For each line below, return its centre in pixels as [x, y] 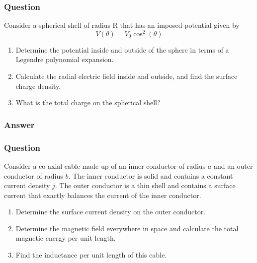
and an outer [233, 165]
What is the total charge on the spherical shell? [88, 102]
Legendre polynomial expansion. [65, 59]
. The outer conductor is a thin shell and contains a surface [145, 185]
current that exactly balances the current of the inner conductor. [103, 195]
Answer [19, 124]
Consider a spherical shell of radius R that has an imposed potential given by [122, 25]
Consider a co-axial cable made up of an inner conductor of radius [105, 165]
